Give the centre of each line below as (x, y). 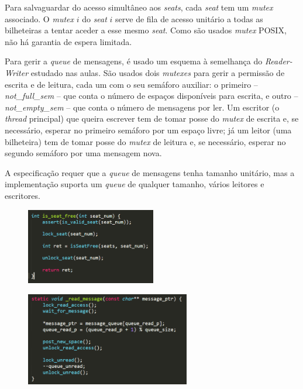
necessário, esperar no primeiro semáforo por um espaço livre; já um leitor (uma (148, 130)
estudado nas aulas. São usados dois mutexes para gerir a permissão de (158, 72)
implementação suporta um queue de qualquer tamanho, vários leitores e (135, 184)
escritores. (23, 195)
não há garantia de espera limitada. (68, 41)
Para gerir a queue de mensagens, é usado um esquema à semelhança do (134, 61)
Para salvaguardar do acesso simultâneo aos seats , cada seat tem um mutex (139, 7)
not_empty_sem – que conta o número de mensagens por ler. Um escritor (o (142, 107)
